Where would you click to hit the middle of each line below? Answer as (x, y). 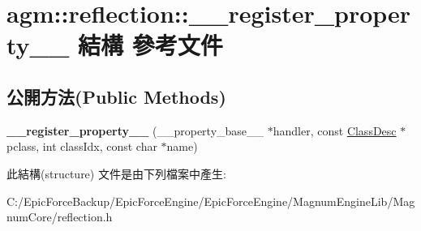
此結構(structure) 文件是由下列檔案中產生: (116, 173)
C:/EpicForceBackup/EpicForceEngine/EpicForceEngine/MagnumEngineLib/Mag (211, 201)
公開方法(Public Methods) (116, 96)
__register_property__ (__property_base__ (135, 130)
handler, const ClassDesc (335, 130)
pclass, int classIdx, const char (82, 146)
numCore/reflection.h (60, 217)
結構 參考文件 (150, 45)
